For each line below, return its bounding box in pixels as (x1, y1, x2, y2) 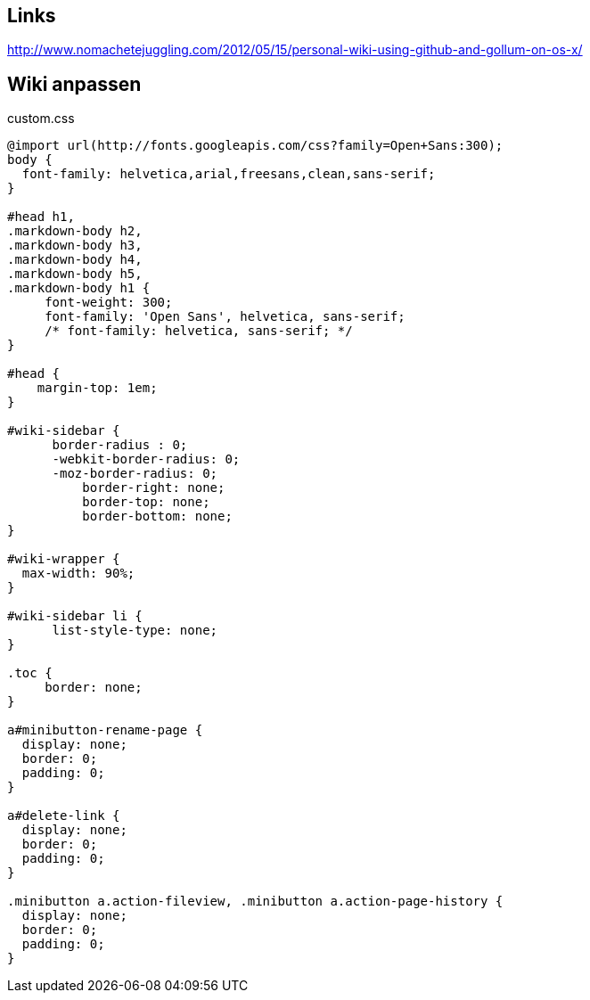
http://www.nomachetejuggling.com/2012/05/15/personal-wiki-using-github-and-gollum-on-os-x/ (7, 42, 583, 58)
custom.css (7, 111, 75, 127)
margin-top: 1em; (37, 381, 158, 396)
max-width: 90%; (21, 566, 135, 581)
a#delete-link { (7, 808, 120, 824)
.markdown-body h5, (7, 266, 143, 282)
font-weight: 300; (45, 295, 173, 310)
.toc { (7, 666, 53, 681)
